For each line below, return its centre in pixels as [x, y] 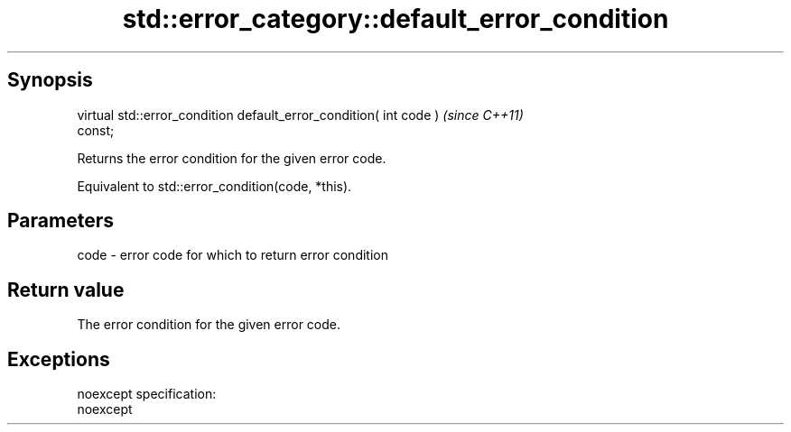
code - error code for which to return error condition [233, 255]
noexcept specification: [147, 394]
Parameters [60, 221]
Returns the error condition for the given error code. [232, 158]
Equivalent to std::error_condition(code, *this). [214, 186]
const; [96, 130]
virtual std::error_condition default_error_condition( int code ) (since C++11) [300, 115]
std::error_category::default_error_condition [395, 19]
